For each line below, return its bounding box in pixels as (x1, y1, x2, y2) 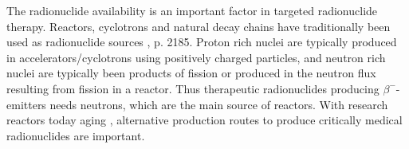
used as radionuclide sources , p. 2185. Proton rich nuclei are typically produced (6, 33, 397, 50)
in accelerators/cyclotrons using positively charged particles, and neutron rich (6, 49, 386, 65)
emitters (6, 96, 46, 112)
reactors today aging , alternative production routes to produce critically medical (6, 112, 403, 128)
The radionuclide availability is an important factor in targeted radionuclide (6, 2, 378, 18)
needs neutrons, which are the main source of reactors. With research (49, 96, 388, 112)
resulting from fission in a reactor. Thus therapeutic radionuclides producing (6, 80, 380, 96)
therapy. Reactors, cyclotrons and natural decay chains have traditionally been (6, 18, 391, 34)
